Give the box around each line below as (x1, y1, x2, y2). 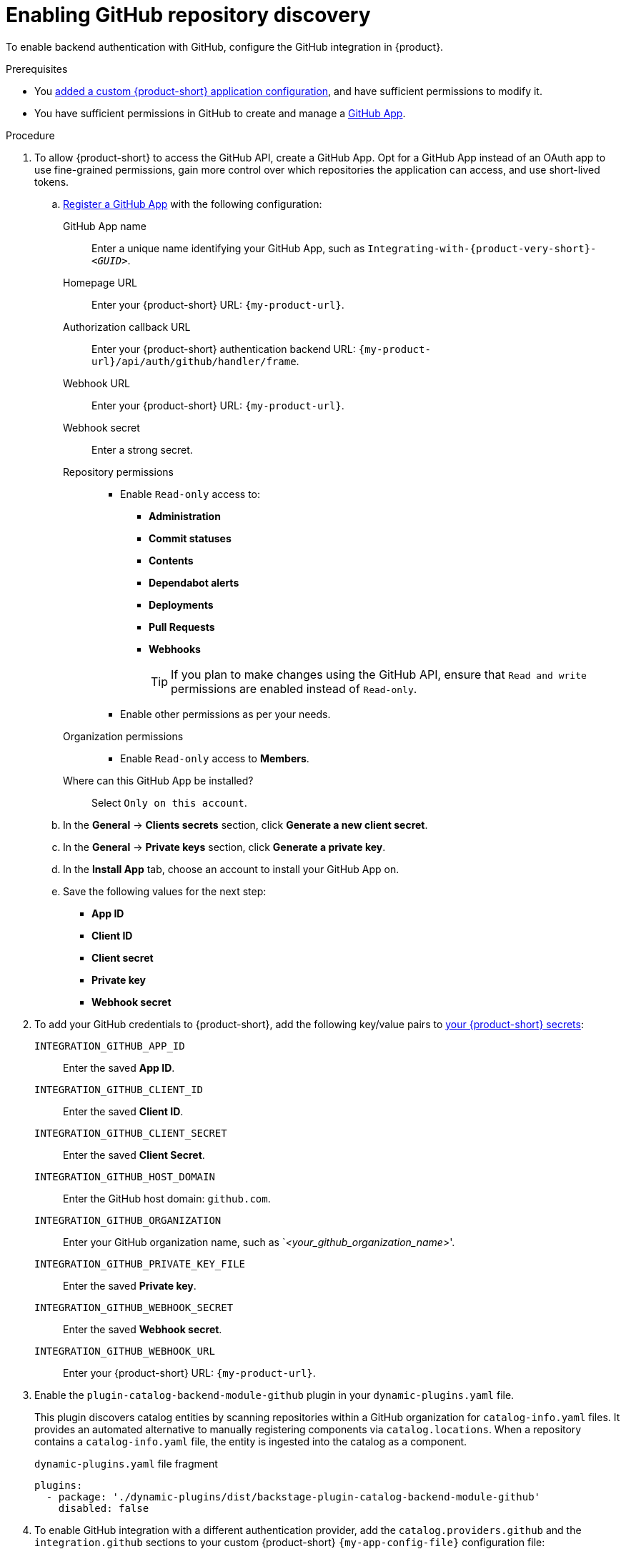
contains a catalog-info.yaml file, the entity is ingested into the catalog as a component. (34, 1435, 467, 1448)
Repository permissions (63, 465, 174, 478)
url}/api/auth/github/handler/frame (91, 355, 297, 367)
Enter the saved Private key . (63, 1279, 197, 1292)
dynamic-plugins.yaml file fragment (34, 1457, 218, 1470)
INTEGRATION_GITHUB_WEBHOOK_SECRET (34, 1301, 234, 1313)
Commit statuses (149, 532, 232, 544)
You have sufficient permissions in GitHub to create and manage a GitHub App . (34, 106, 406, 119)
